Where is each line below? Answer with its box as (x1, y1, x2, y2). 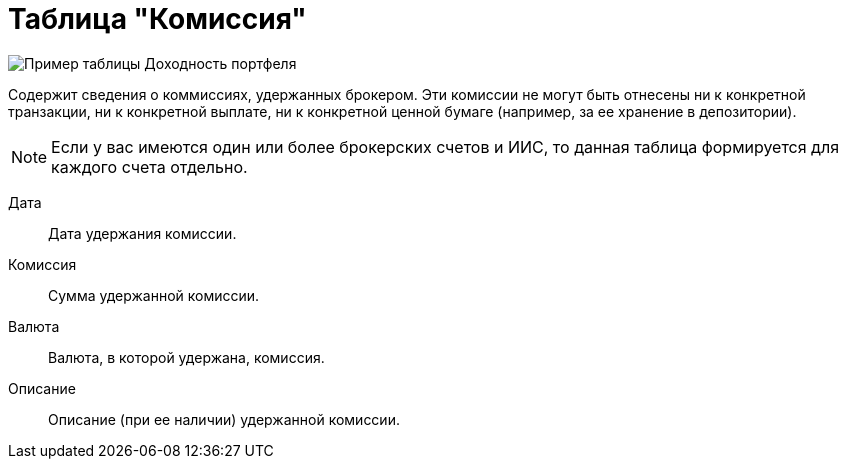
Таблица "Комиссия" (8, 2, 307, 36)
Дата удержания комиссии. (48, 224, 237, 242)
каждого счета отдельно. (51, 156, 248, 177)
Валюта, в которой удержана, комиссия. (48, 348, 325, 366)
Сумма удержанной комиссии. (48, 286, 260, 304)
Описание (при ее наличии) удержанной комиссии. (48, 410, 400, 428)
